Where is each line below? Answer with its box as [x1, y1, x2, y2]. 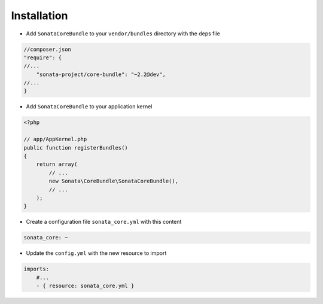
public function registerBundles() [23, 144, 128, 151]
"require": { [23, 54, 62, 61]
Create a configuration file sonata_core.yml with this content [26, 218, 182, 226]
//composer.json [23, 45, 72, 53]
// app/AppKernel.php [23, 136, 87, 143]
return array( [36, 161, 78, 168]
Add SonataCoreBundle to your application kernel [26, 103, 153, 110]
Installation [11, 9, 68, 22]
